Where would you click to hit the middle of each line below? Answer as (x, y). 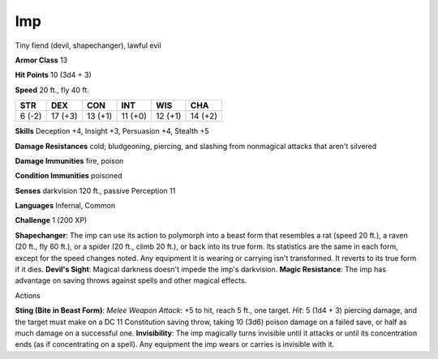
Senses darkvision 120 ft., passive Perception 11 (95, 190)
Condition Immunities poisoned (69, 176)
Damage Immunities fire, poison (69, 160)
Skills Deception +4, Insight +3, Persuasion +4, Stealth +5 (112, 131)
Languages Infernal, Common (65, 206)
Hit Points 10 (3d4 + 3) (54, 75)
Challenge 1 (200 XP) (51, 220)
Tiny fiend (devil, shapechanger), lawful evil (88, 45)
